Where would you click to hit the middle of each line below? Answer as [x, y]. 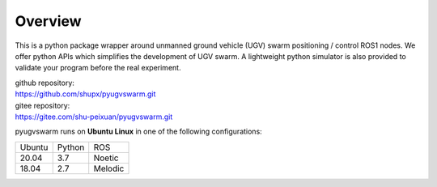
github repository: [45, 83]
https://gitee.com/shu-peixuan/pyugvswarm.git [94, 117]
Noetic [106, 158]
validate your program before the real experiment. [98, 68]
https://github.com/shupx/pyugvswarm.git [85, 94]
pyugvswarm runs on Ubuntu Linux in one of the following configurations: [138, 132]
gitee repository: [42, 105]
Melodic [109, 168]
